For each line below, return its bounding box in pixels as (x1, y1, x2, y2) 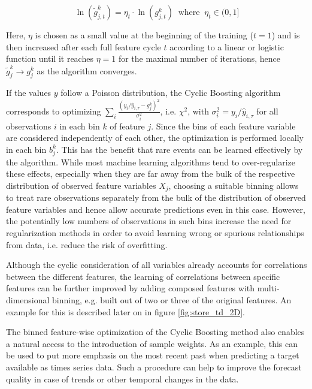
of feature (110, 119, 145, 132)
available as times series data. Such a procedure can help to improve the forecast (6, 360, 302, 373)
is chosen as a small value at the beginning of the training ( (35, 29, 253, 41)
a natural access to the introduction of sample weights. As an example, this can (6, 337, 298, 349)
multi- (257, 282, 280, 294)
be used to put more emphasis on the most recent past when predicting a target (6, 349, 299, 361)
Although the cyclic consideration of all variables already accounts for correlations (6, 258, 307, 271)
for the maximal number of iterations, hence (118, 52, 281, 65)
